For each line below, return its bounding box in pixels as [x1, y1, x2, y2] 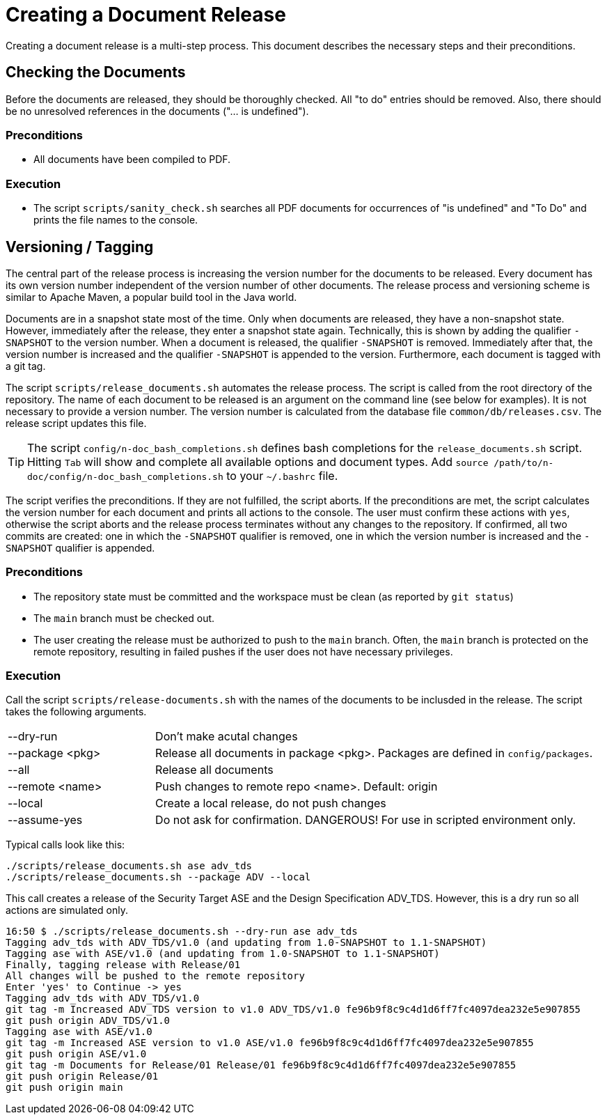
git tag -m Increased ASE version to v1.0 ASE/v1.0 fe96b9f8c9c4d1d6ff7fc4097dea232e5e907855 [6, 1037, 534, 1049]
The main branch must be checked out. [33, 612, 215, 624]
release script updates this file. [6, 417, 147, 429]
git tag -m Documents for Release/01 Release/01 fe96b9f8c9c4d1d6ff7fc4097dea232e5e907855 [6, 1059, 517, 1071]
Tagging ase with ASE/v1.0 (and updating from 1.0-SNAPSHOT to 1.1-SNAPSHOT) [6, 948, 440, 960]
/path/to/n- [494, 457, 554, 468]
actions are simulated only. [6, 904, 128, 917]
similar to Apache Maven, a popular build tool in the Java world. [6, 290, 297, 303]
